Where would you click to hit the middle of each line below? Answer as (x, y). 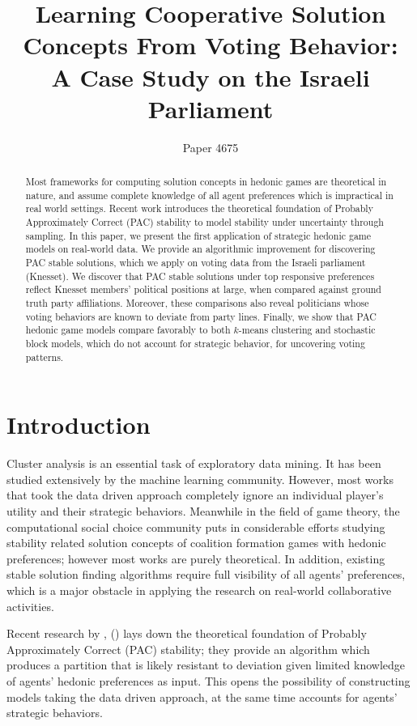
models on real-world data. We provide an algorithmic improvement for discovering (200, 249)
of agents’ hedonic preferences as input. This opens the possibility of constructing (208, 680)
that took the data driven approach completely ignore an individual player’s (195, 495)
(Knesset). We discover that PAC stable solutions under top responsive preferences (200, 276)
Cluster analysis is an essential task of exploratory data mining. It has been (194, 463)
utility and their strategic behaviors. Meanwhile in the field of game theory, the (203, 510)
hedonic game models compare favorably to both (128, 330)
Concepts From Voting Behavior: (211, 45)
